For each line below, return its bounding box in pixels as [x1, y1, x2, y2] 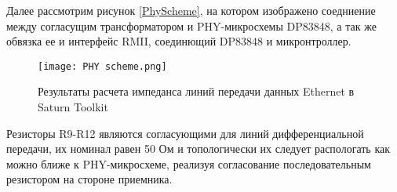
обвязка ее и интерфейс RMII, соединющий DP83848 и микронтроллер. [6, 33, 351, 49]
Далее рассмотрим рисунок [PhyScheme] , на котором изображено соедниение [6, 2, 376, 18]
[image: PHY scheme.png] [38, 60, 167, 72]
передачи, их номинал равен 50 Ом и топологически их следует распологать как [6, 140, 391, 157]
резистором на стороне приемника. [6, 171, 173, 187]
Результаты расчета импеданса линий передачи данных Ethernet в [38, 83, 355, 100]
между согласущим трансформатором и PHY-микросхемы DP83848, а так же [6, 17, 377, 34]
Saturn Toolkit [38, 99, 108, 115]
